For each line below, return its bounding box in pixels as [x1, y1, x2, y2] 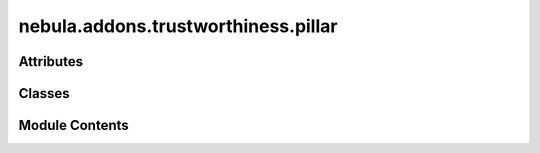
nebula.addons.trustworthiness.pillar [18, 15, 338, 37]
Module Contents [18, 117, 129, 134]
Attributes [18, 53, 84, 70]
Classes [18, 85, 70, 102]
